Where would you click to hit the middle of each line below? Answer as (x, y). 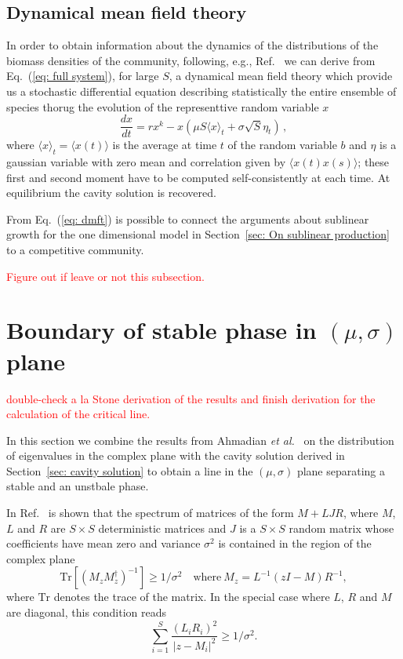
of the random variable (282, 145)
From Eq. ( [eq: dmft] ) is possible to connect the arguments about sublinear (188, 218)
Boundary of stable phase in (162, 330)
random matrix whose (341, 528)
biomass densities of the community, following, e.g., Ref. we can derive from (191, 60)
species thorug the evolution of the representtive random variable (163, 106)
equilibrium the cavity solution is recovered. (111, 193)
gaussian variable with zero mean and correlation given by (146, 162)
